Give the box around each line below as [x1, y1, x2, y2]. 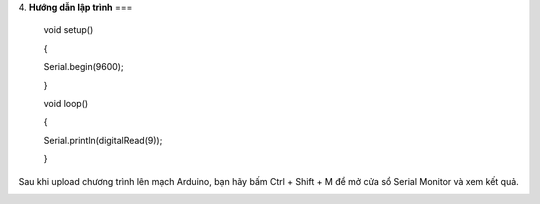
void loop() [43, 97, 89, 109]
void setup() [43, 24, 94, 36]
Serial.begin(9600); [43, 61, 124, 73]
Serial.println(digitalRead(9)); [43, 134, 163, 146]
